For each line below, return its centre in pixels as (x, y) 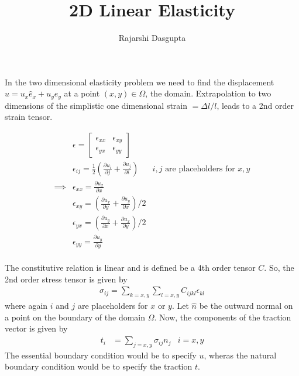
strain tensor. (29, 117)
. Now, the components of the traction (223, 317)
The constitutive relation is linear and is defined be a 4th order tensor (130, 268)
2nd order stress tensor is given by (66, 279)
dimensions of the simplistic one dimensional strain (96, 105)
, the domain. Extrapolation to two (208, 93)
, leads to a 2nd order (255, 105)
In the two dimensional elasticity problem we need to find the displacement (140, 82)
